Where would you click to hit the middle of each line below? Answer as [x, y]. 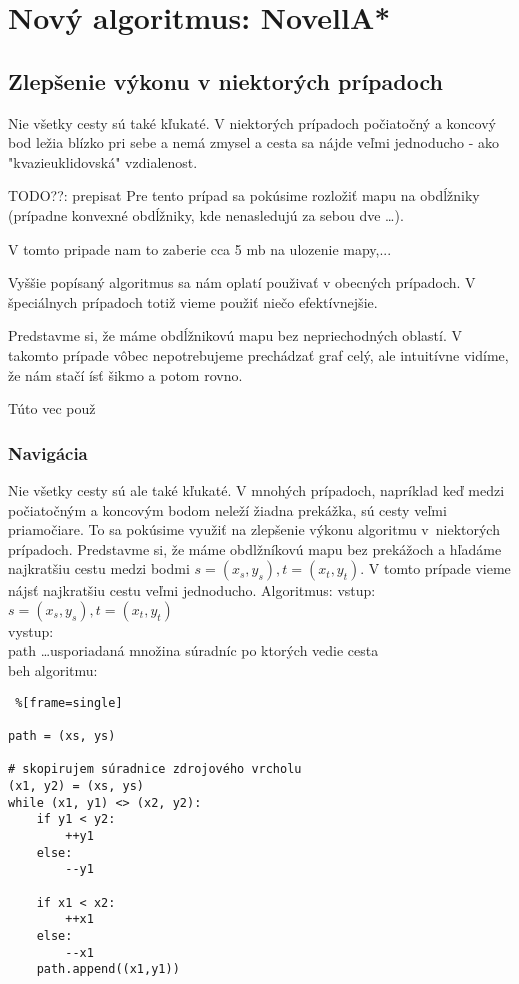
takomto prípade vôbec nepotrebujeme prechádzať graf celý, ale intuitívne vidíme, [258, 354]
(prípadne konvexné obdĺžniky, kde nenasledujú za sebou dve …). [206, 214]
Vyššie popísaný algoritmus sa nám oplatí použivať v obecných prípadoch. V [242, 282]
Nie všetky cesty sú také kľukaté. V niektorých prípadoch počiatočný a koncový [252, 122]
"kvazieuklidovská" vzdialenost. [103, 161]
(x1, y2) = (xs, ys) [76, 785]
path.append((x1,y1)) [108, 969]
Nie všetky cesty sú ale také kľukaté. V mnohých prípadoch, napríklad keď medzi [256, 489]
